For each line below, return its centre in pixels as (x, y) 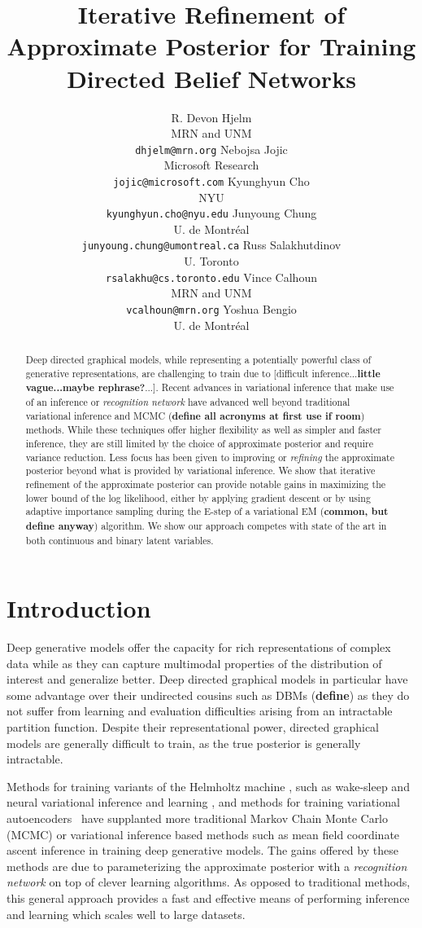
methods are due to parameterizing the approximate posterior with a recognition (207, 866)
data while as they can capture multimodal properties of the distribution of (194, 663)
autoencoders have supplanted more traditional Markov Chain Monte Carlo (198, 818)
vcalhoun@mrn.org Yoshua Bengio (211, 308)
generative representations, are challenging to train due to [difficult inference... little (203, 373)
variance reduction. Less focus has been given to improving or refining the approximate (210, 457)
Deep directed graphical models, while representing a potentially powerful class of (198, 359)
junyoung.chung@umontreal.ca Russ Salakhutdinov (211, 245)
